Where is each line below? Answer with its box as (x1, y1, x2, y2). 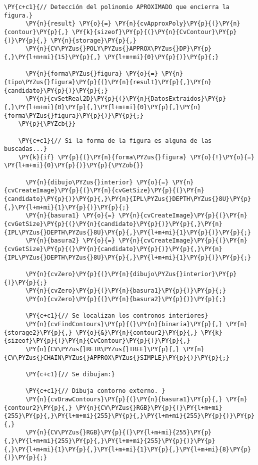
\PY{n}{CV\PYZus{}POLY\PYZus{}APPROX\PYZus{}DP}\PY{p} (25, 45, 212, 53)
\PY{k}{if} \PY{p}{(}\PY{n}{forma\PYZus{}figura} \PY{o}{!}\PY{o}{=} (18, 153, 255, 161)
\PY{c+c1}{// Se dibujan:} (25, 370, 115, 378)
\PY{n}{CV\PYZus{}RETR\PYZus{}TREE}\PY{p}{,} (25, 345, 179, 353)
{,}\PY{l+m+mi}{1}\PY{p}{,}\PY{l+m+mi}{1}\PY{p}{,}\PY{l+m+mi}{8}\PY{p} (4, 445, 251, 453)
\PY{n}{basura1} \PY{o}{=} (25, 212, 115, 219)
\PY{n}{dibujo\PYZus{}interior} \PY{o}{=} (25, 178, 169, 186)
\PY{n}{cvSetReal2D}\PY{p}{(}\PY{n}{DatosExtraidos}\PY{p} (25, 95, 226, 103)
